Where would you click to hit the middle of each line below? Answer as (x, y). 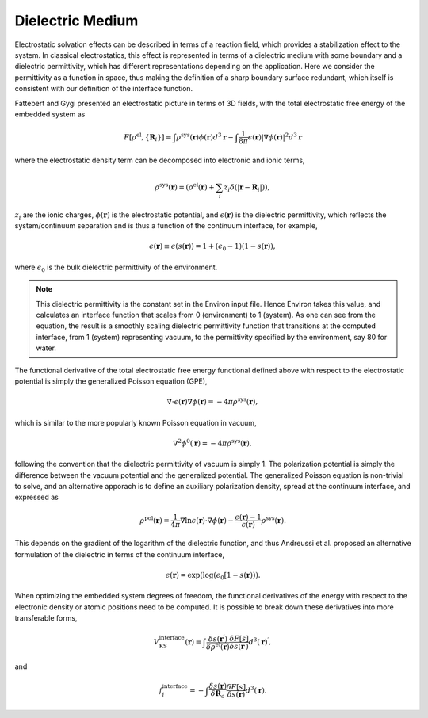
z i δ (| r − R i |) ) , (246, 188)
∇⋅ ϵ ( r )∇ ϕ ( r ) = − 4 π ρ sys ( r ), (212, 401)
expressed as (36, 497)
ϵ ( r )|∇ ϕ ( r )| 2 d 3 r (275, 136)
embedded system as (50, 114)
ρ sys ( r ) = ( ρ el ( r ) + (185, 187)
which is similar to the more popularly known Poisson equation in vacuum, (136, 422)
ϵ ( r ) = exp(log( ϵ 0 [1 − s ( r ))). (213, 576)
